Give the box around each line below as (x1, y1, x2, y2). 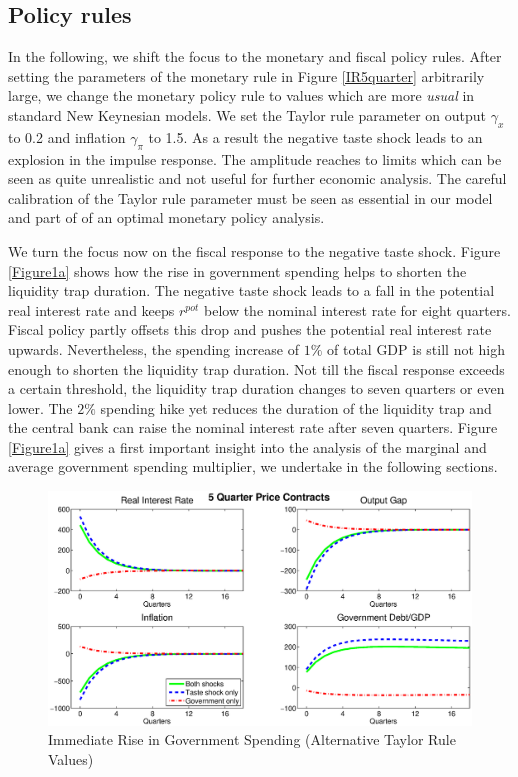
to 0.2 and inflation (8, 126, 126, 147)
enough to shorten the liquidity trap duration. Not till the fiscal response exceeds (8, 358, 505, 379)
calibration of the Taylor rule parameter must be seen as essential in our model (8, 187, 493, 208)
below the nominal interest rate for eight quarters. (203, 299, 511, 320)
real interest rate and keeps (8, 299, 175, 320)
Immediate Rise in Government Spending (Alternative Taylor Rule (48, 729, 456, 750)
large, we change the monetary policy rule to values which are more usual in (8, 85, 475, 106)
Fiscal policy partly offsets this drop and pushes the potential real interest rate (8, 319, 492, 340)
